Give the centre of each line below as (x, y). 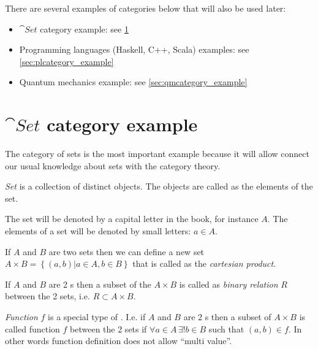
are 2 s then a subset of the (100, 284)
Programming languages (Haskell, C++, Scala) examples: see (134, 49)
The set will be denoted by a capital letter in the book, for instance (132, 219)
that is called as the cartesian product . (204, 263)
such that (226, 328)
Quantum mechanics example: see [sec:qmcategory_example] (133, 82)
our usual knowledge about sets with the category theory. (113, 165)
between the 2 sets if (108, 328)
